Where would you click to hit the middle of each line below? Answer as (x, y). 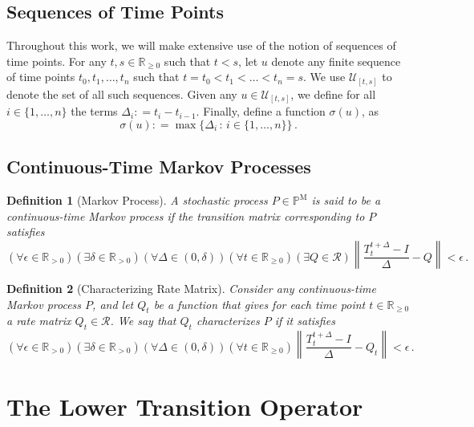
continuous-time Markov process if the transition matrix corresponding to (186, 216)
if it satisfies (305, 321)
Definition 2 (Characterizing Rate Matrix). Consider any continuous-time (191, 288)
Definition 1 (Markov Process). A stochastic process (137, 200)
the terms (94, 111)
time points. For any (57, 61)
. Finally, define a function (261, 111)
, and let (113, 304)
